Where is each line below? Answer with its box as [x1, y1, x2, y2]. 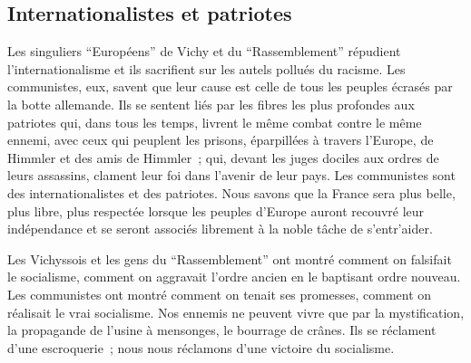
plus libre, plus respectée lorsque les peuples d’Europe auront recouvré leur [7, 201, 425, 220]
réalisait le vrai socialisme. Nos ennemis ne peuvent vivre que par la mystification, [7, 302, 465, 321]
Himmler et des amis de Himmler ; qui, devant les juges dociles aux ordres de [7, 148, 439, 167]
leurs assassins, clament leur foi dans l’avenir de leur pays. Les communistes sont [7, 166, 456, 185]
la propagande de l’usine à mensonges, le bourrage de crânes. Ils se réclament [7, 320, 437, 339]
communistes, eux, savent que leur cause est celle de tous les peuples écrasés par [7, 77, 453, 96]
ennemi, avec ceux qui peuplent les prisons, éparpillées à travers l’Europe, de [7, 130, 434, 149]
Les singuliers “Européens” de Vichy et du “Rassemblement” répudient [7, 42, 401, 61]
